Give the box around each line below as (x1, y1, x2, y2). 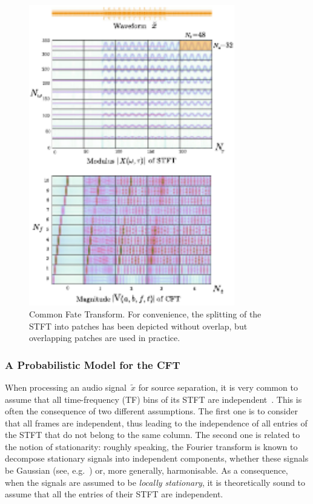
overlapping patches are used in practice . (29, 331, 180, 344)
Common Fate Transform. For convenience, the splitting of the (29, 307, 262, 320)
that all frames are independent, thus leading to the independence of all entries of (5, 416, 308, 429)
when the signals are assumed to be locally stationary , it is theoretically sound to (5, 476, 306, 488)
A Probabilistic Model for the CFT (5, 357, 180, 372)
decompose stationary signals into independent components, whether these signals (5, 452, 309, 465)
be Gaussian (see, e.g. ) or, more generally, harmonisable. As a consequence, (5, 464, 288, 477)
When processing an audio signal (5, 380, 127, 393)
